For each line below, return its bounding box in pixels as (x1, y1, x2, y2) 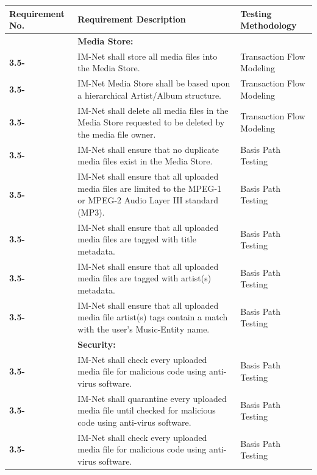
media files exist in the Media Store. (77, 155, 213, 167)
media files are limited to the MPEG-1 (77, 181, 222, 194)
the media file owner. (77, 127, 156, 140)
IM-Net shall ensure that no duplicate (77, 142, 219, 155)
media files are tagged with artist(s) (77, 272, 212, 284)
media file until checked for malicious (77, 404, 216, 417)
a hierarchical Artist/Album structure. (77, 88, 222, 101)
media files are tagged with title (77, 233, 196, 245)
